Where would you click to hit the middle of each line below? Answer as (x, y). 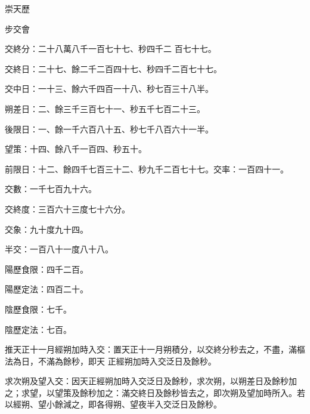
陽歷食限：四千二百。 (46, 269)
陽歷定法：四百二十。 (46, 289)
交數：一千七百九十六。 (51, 189)
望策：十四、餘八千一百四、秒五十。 (76, 149)
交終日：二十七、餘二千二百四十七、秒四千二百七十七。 (113, 68)
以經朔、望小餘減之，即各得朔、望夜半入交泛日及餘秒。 (113, 404)
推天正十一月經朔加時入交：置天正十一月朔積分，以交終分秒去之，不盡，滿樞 (155, 349)
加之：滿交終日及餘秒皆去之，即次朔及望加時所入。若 (201, 392)
